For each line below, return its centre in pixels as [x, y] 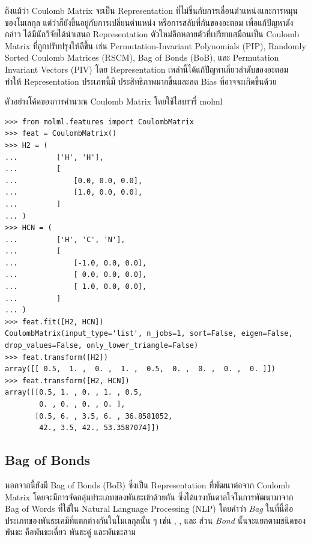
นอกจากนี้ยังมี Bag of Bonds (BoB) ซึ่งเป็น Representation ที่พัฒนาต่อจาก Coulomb [147, 484]
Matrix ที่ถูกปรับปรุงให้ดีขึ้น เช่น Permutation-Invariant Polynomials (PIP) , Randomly [155, 45]
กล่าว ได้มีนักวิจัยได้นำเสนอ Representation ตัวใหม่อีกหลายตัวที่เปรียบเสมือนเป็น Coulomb [152, 34]
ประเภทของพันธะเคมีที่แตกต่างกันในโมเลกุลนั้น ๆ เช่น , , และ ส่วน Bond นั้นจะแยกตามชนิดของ [155, 520]
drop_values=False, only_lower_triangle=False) [102, 346]
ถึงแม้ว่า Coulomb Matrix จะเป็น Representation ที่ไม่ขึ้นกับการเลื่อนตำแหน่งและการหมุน [151, 10]
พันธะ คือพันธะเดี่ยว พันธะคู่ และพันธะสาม [70, 532]
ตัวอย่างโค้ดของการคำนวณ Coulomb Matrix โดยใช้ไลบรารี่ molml [114, 101]
